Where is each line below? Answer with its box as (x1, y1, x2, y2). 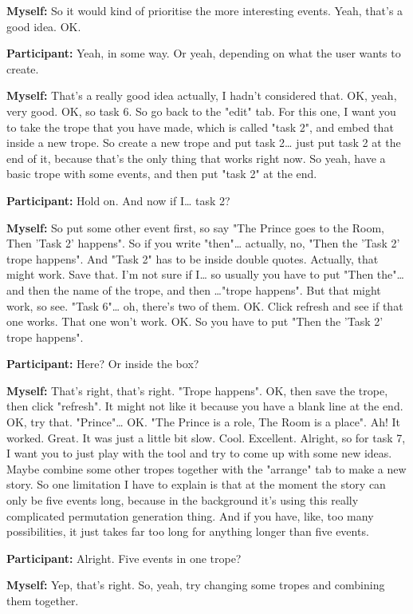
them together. (6, 592, 79, 608)
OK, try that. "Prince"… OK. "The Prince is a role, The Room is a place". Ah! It (6, 414, 400, 430)
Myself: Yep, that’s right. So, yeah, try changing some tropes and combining (6, 576, 385, 593)
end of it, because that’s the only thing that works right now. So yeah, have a (6, 149, 386, 166)
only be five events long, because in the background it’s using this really (6, 492, 359, 509)
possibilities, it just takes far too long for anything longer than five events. (6, 523, 369, 540)
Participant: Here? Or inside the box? (6, 355, 199, 372)
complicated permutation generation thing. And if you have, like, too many (6, 507, 374, 524)
